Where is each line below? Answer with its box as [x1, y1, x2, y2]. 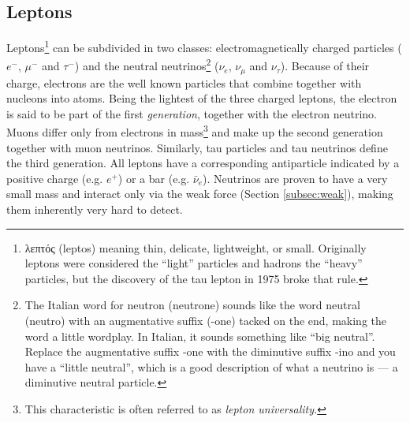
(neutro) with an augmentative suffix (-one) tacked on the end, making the [24, 312, 387, 328]
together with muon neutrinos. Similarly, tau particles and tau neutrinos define [6, 139, 388, 155]
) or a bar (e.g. [117, 170, 190, 186]
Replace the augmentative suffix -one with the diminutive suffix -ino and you [24, 343, 396, 360]
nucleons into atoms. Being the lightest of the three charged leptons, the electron [6, 90, 397, 106]
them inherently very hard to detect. [6, 200, 183, 217]
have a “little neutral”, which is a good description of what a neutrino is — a [24, 358, 398, 375]
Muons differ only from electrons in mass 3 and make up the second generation [6, 121, 383, 140]
